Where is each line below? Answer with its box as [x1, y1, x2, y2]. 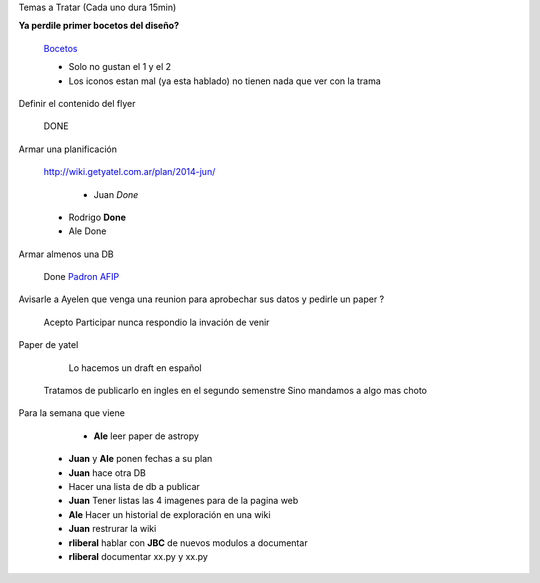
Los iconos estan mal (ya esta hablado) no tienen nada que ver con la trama [68, 75, 382, 87]
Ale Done [68, 225, 107, 237]
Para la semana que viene [18, 407, 125, 419]
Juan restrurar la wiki [68, 523, 157, 535]
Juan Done [93, 188, 139, 200]
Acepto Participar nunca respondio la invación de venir [43, 316, 270, 328]
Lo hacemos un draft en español [68, 361, 202, 374]
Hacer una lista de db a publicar [68, 480, 200, 492]
